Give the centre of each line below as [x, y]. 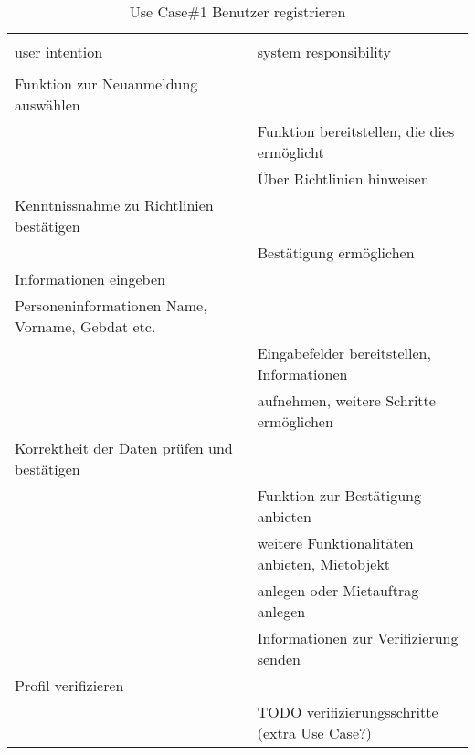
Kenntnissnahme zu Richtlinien [114, 205]
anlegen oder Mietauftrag [338, 590]
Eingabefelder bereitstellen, [344, 353]
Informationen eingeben [90, 279]
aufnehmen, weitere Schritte [346, 400]
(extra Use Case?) [314, 733]
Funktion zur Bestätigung [339, 495]
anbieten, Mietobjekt [324, 564]
